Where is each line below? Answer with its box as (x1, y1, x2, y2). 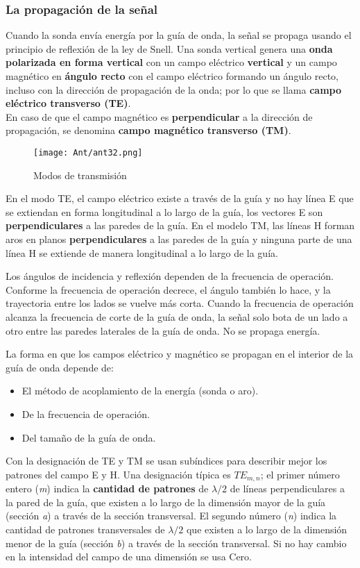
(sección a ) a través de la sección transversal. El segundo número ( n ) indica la (6, 508, 337, 523)
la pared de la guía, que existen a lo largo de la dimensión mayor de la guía (6, 494, 326, 509)
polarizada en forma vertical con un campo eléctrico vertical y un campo (6, 55, 337, 69)
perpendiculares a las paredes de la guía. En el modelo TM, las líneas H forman (6, 218, 355, 233)
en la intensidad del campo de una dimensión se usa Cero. (6, 549, 252, 564)
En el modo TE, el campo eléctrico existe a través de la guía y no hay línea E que (6, 191, 354, 206)
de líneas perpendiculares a (230, 481, 345, 496)
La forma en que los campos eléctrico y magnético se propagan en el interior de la (6, 346, 354, 361)
